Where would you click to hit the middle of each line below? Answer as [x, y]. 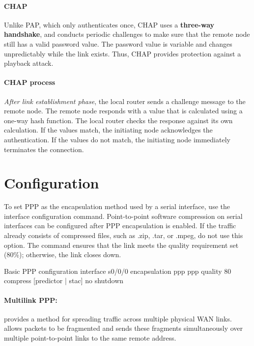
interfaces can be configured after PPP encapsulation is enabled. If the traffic [120, 226]
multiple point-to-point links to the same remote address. [90, 337]
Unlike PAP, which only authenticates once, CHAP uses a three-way [109, 24]
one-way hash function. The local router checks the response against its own [118, 120]
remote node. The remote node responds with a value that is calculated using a [123, 111]
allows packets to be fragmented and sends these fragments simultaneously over [124, 328]
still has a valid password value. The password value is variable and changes [118, 43]
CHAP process [30, 82]
